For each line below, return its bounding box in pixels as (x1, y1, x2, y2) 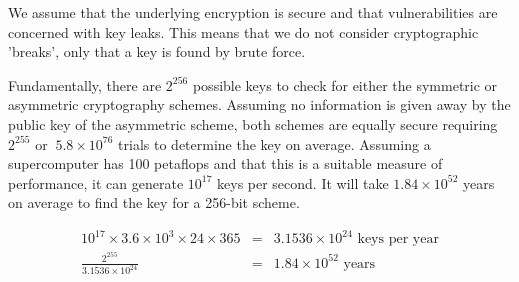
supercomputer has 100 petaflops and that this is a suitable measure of (8, 153, 443, 174)
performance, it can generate (8, 172, 184, 193)
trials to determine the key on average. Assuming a (118, 133, 431, 154)
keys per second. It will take (217, 172, 389, 193)
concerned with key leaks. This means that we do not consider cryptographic (8, 21, 479, 42)
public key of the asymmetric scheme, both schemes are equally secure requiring (8, 113, 498, 134)
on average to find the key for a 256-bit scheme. (8, 192, 300, 213)
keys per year (357, 232, 439, 247)
